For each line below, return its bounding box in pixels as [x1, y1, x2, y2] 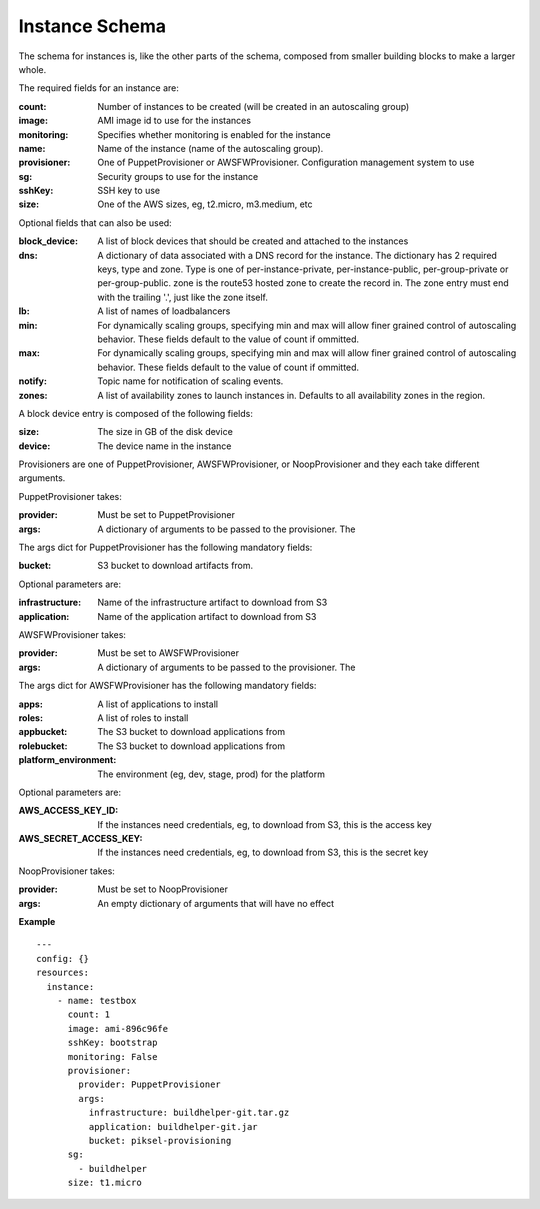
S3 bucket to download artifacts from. [97, 560, 254, 572]
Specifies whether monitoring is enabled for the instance [97, 128, 332, 140]
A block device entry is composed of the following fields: [18, 407, 254, 419]
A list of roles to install [97, 711, 189, 724]
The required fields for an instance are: [18, 82, 180, 94]
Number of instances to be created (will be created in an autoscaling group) [97, 100, 410, 112]
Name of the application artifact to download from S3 [97, 610, 317, 622]
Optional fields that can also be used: [18, 216, 172, 229]
